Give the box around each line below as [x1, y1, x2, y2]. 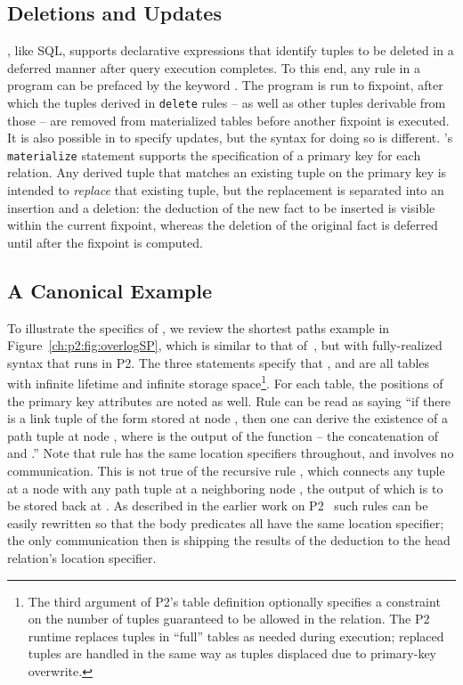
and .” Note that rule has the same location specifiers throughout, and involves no [7, 444, 454, 462]
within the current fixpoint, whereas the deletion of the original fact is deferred [7, 216, 438, 234]
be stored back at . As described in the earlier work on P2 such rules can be [7, 496, 428, 515]
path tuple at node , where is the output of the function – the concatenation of [7, 426, 438, 444]
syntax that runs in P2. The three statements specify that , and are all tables [7, 353, 430, 371]
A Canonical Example [7, 276, 212, 304]
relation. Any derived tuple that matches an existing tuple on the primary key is [7, 163, 447, 182]
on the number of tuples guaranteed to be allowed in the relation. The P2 [28, 609, 430, 628]
